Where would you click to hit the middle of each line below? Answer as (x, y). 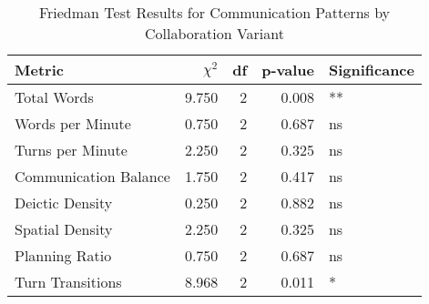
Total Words (54, 97)
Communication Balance (92, 176)
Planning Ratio (63, 255)
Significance (371, 70)
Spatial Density (64, 229)
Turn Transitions (68, 282)
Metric (39, 70)
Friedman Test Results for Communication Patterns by (214, 12)
